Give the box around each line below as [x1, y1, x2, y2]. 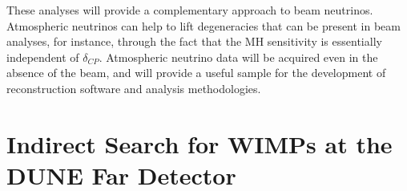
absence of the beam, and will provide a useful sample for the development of [6, 64, 386, 81]
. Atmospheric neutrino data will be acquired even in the [99, 48, 378, 65]
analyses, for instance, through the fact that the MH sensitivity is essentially [6, 33, 382, 50]
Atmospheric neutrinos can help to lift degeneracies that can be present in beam [6, 17, 401, 34]
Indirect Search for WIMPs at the [6, 127, 393, 160]
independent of [6, 48, 79, 65]
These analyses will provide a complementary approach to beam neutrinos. [6, 2, 373, 18]
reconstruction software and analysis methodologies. [6, 79, 261, 96]
